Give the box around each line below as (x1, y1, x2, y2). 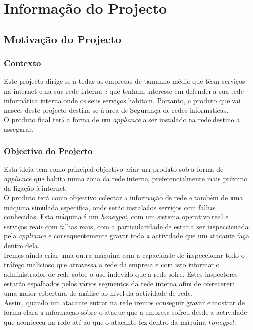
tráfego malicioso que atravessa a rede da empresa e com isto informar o (4, 259, 220, 270)
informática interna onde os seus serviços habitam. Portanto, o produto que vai (4, 95, 241, 105)
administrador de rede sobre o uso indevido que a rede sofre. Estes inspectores (4, 269, 238, 279)
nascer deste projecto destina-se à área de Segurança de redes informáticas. (4, 105, 229, 115)
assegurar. (4, 124, 34, 134)
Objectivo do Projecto (4, 144, 93, 156)
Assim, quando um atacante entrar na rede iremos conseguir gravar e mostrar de (4, 297, 245, 308)
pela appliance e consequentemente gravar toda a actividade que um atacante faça (4, 231, 249, 241)
